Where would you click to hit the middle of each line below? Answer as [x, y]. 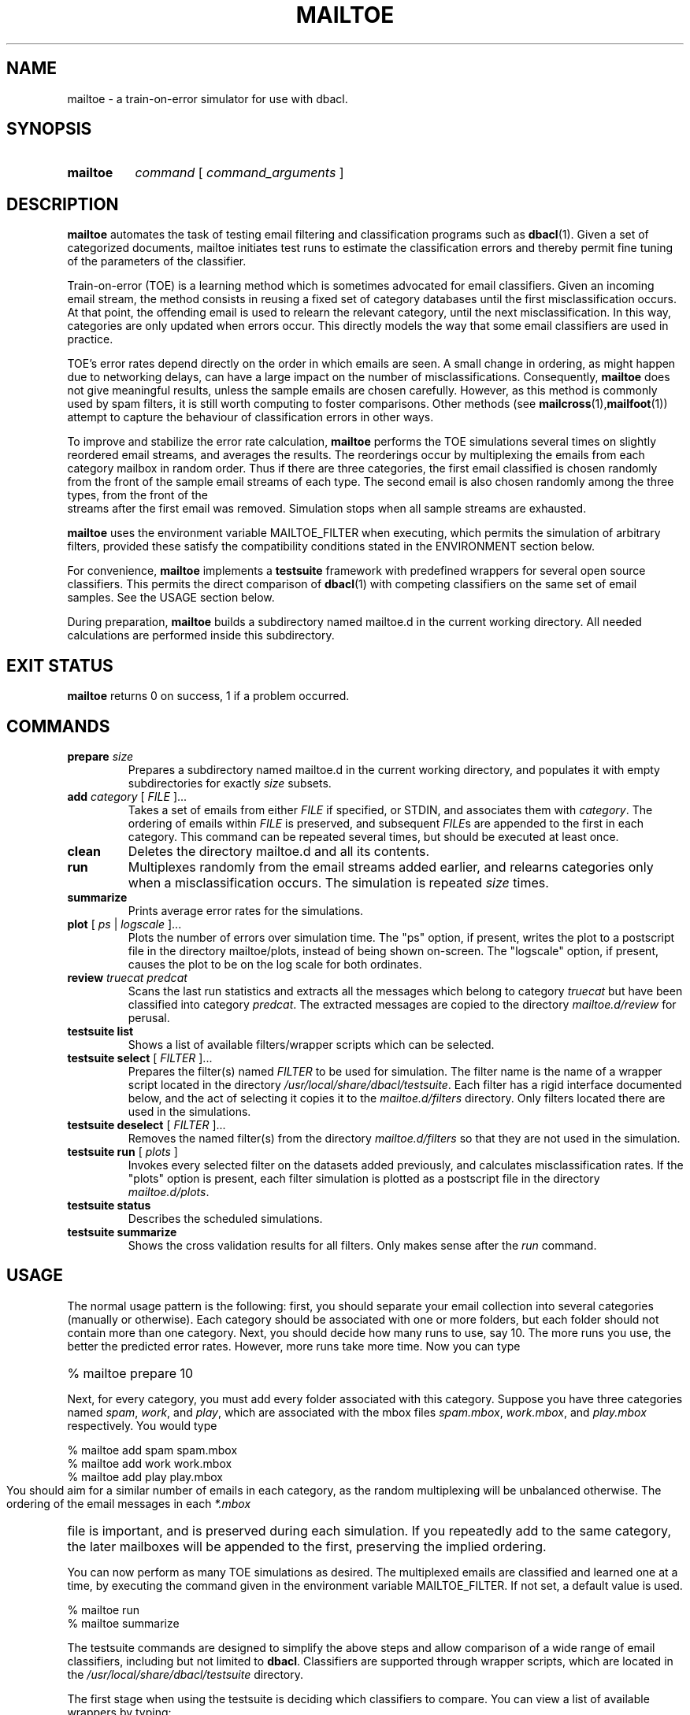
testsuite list [100, 1031]
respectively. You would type [142, 1425]
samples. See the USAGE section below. [171, 598]
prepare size [100, 756]
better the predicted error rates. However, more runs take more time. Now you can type [294, 1346]
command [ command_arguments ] [239, 173]
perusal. [149, 1017]
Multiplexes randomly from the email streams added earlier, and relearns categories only [391, 867]
